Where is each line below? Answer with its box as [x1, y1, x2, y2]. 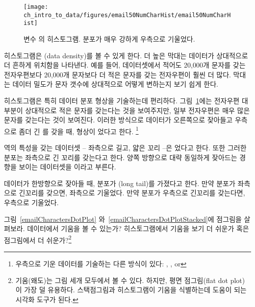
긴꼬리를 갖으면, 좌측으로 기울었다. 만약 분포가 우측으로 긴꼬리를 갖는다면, [19, 188, 245, 198]
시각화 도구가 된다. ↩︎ [15, 294, 78, 304]
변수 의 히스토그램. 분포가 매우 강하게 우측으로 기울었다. [24, 33, 195, 44]
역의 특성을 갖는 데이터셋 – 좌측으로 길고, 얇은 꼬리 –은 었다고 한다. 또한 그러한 [4, 142, 247, 152]
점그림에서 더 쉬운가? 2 [4, 233, 72, 245]
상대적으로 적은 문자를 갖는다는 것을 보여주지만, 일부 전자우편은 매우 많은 [25, 105, 250, 115]
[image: [24, 3, 49, 10]
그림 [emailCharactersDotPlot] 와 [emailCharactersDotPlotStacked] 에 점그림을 [4, 213, 242, 224]
